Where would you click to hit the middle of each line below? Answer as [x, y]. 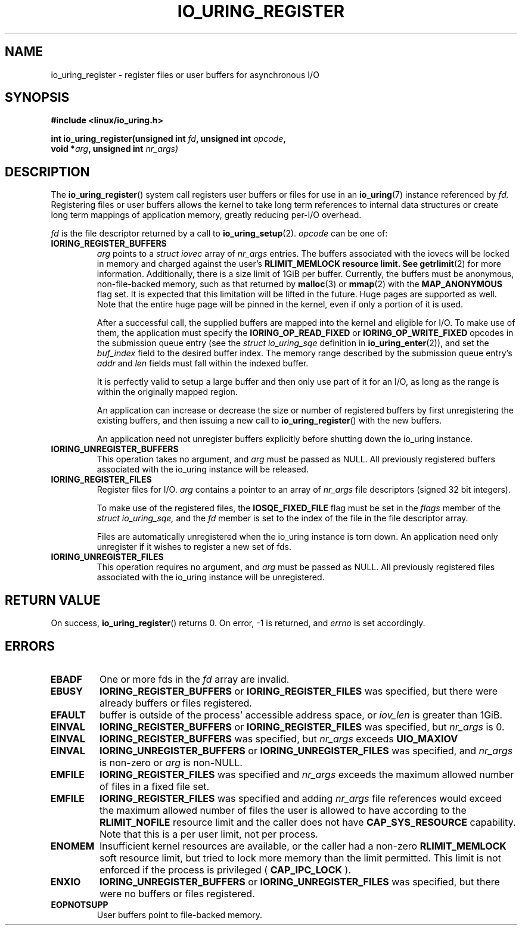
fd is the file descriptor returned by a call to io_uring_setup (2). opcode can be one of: [219, 234]
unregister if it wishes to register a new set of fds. [194, 547]
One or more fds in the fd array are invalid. [194, 679]
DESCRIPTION [47, 172]
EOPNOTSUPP [80, 904]
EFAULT [68, 715]
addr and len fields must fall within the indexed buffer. [203, 363]
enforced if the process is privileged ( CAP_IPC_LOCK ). [225, 870]
